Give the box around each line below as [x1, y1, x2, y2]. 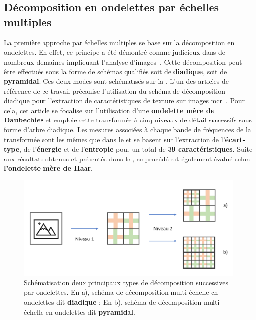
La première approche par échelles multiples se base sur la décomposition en [4, 37, 235, 47]
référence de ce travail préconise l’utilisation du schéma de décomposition [4, 85, 226, 96]
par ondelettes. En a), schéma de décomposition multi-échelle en [24, 287, 218, 297]
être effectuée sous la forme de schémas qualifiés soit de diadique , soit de [4, 66, 227, 77]
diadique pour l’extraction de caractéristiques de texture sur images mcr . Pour [4, 95, 245, 106]
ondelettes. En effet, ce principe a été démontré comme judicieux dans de [4, 47, 225, 57]
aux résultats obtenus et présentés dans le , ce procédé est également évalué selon [4, 153, 250, 163]
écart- [225, 134, 246, 144]
